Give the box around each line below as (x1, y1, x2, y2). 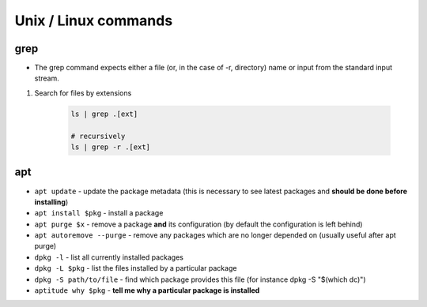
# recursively (70, 131, 126, 140)
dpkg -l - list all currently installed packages (34, 253, 183, 262)
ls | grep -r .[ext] (70, 143, 150, 152)
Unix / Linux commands (14, 12, 173, 29)
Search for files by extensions (34, 88, 132, 98)
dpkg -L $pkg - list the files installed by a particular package (34, 264, 237, 273)
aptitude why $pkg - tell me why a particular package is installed (34, 286, 260, 295)
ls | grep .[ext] (70, 109, 138, 118)
